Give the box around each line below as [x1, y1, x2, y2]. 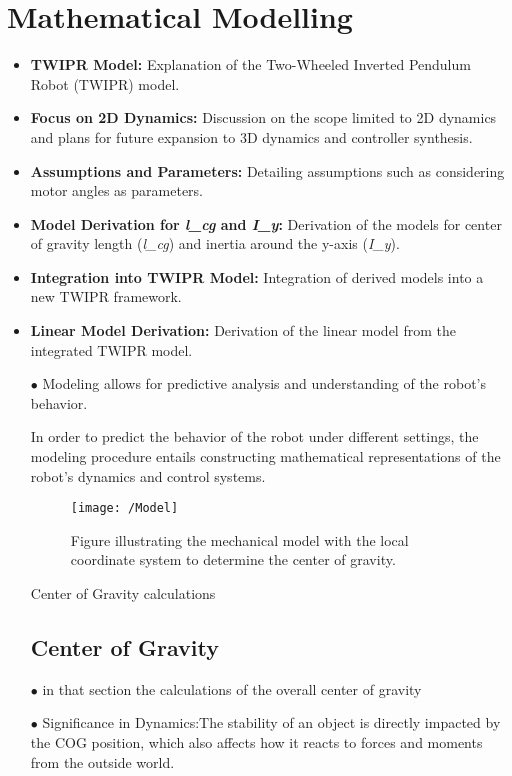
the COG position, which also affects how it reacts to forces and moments [30, 732, 483, 753]
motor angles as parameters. [30, 180, 204, 201]
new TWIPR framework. [30, 286, 182, 307]
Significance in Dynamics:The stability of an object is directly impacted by [42, 712, 501, 733]
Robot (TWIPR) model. [30, 73, 180, 94]
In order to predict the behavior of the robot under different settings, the [30, 426, 479, 447]
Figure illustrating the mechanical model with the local [70, 529, 409, 550]
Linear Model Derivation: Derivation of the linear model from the [30, 320, 456, 341]
